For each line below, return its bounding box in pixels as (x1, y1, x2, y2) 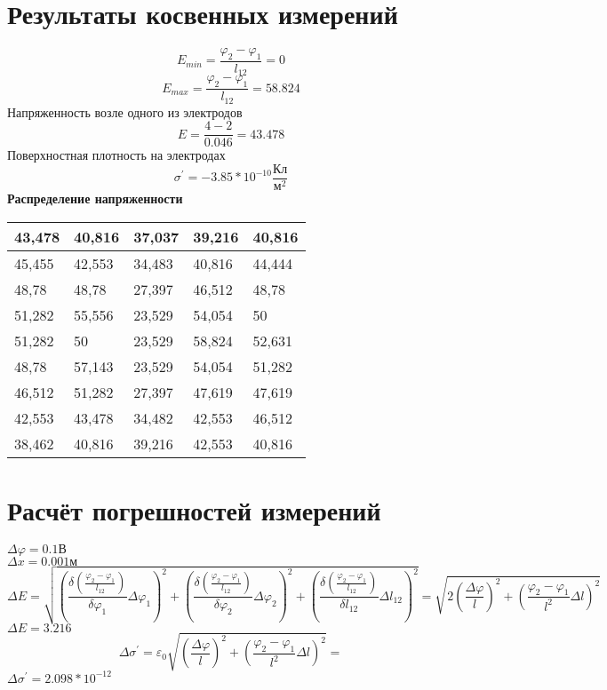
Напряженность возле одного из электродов (7, 102, 243, 121)
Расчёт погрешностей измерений (7, 491, 381, 527)
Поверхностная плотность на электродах (7, 146, 226, 164)
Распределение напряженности (7, 189, 183, 207)
